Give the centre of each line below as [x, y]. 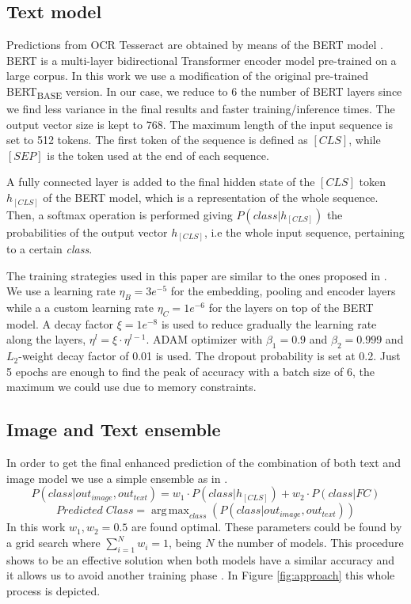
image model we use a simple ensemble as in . [117, 478]
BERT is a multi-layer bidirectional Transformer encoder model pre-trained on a [202, 60]
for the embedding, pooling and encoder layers [283, 291]
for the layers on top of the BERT [291, 308]
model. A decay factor [60, 323]
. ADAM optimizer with [204, 339]
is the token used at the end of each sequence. [158, 155]
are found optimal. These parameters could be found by [266, 527]
